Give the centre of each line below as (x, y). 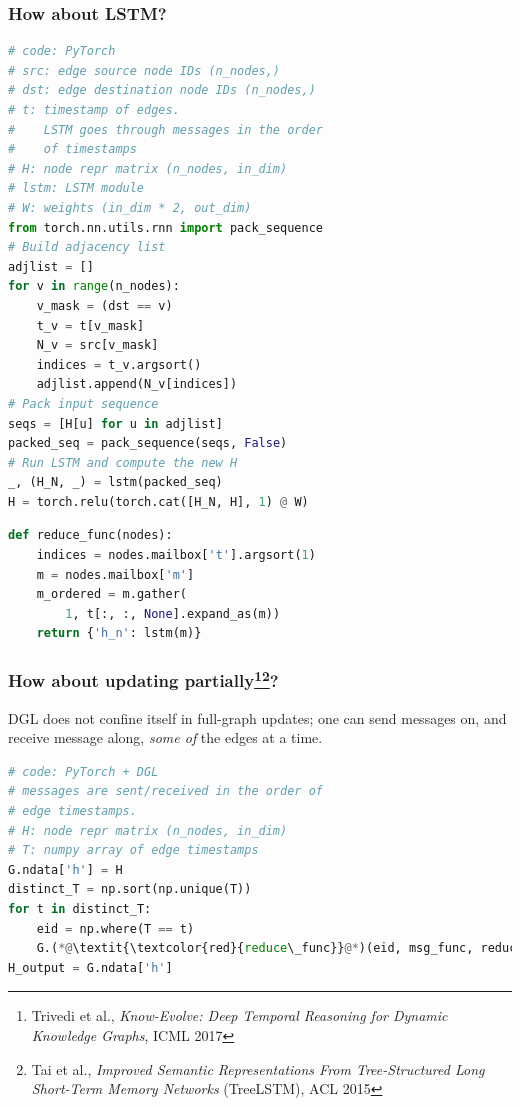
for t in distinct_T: (80, 909)
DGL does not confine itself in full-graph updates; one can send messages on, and (257, 717)
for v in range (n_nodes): (94, 286)
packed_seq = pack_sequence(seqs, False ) (148, 443)
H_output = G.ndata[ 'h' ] (90, 967)
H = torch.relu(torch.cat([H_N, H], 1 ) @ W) (158, 501)
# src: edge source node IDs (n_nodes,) (144, 70)
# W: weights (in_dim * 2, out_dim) (130, 207)
